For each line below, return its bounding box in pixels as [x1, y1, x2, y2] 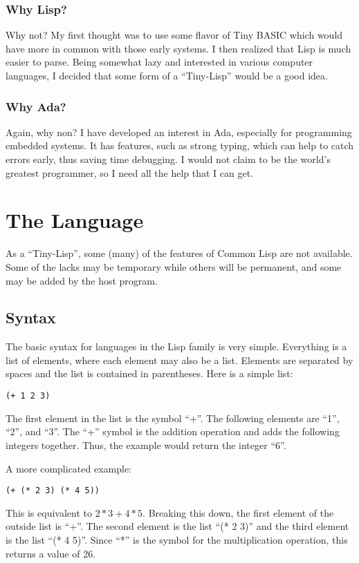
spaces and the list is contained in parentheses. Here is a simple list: [6, 366, 293, 381]
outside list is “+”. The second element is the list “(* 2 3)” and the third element [6, 519, 349, 533]
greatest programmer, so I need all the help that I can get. [6, 165, 254, 180]
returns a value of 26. [6, 546, 96, 560]
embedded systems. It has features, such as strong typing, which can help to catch [6, 138, 354, 153]
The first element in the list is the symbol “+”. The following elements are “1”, [6, 410, 340, 425]
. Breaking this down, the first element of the [142, 505, 334, 519]
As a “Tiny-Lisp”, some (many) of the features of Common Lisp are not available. [6, 246, 353, 260]
